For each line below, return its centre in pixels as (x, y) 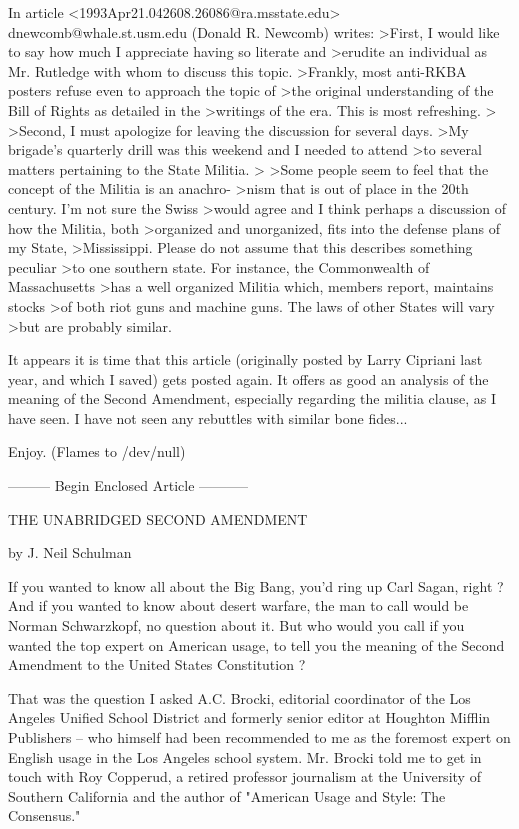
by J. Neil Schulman (70, 552)
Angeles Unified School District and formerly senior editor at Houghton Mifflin (249, 717)
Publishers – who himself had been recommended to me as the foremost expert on (259, 737)
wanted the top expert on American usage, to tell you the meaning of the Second (256, 644)
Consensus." (44, 815)
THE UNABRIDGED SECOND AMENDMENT (158, 518)
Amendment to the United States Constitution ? (157, 664)
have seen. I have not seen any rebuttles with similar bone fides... (208, 417)
